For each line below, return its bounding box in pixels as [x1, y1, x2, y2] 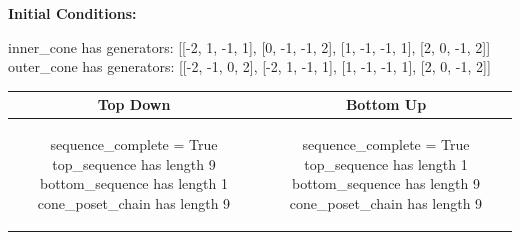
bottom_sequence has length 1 [40, 173, 228, 194]
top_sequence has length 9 [52, 153, 216, 174]
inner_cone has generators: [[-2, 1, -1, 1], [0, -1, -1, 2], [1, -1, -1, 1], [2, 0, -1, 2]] [8, 36, 491, 57]
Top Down [97, 94, 171, 115]
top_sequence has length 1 [304, 153, 468, 174]
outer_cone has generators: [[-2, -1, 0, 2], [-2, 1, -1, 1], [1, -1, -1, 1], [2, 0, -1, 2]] [8, 56, 491, 77]
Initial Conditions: [8, 3, 137, 23]
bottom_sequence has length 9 [292, 173, 480, 194]
